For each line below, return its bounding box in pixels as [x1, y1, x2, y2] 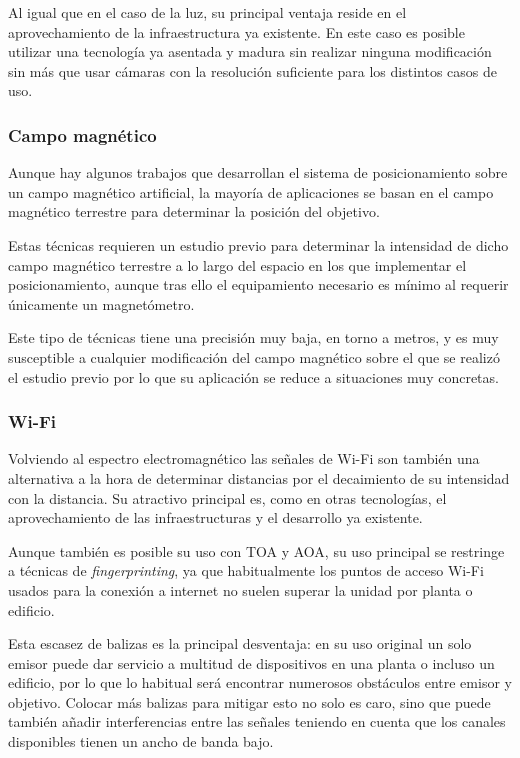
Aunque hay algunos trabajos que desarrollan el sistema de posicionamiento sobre [8, 162, 508, 183]
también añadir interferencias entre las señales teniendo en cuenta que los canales [8, 711, 506, 732]
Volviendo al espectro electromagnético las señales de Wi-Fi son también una [8, 448, 480, 469]
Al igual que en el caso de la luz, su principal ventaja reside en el [8, 2, 407, 22]
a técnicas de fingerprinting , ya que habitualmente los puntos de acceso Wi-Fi [8, 560, 484, 581]
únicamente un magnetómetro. [8, 293, 195, 314]
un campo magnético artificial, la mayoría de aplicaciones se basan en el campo [8, 181, 494, 202]
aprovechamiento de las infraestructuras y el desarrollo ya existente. [8, 507, 423, 528]
